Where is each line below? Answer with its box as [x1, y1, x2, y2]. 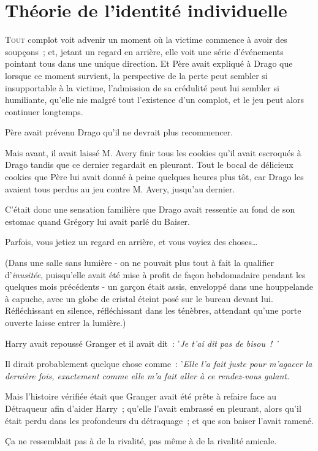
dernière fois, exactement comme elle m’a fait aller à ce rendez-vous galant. [5, 369, 290, 382]
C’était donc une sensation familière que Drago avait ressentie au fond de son [5, 203, 295, 216]
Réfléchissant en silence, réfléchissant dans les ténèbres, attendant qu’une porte [5, 304, 301, 317]
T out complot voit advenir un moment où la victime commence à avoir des [5, 33, 287, 46]
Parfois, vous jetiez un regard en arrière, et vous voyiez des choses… [5, 235, 258, 248]
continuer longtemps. [5, 105, 83, 118]
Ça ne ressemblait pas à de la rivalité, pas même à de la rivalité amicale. [5, 434, 277, 447]
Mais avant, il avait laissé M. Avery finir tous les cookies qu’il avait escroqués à [5, 146, 301, 159]
